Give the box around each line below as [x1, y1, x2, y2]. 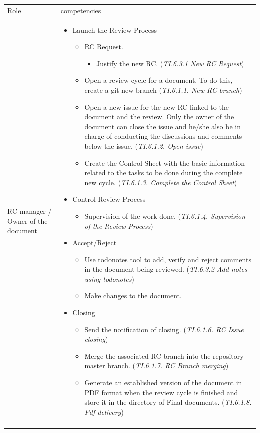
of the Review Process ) [84, 220, 153, 231]
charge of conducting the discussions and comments [84, 131, 242, 141]
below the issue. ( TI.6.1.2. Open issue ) [84, 140, 203, 151]
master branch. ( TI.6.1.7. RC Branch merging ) [84, 360, 229, 371]
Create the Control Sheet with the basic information [84, 157, 245, 168]
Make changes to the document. [84, 290, 182, 301]
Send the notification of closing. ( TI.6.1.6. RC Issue [84, 324, 244, 334]
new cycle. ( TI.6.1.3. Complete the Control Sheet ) [84, 177, 237, 187]
